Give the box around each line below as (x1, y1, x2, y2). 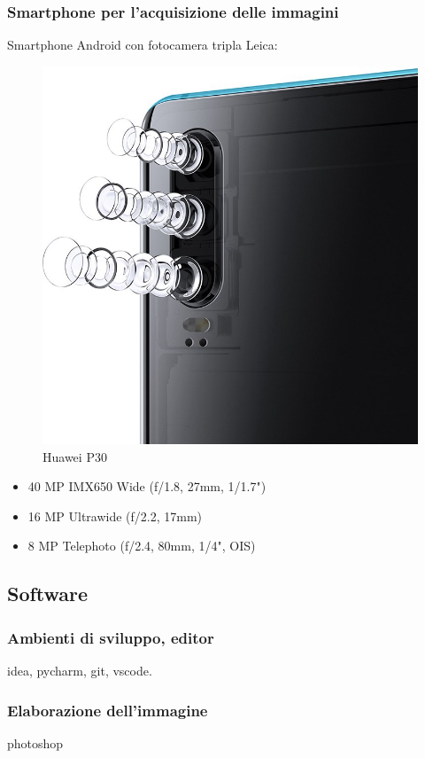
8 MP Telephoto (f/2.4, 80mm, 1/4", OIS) (27, 536, 256, 555)
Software (7, 580, 89, 607)
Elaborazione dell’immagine (7, 699, 208, 721)
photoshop (7, 733, 64, 752)
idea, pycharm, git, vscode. (7, 661, 152, 680)
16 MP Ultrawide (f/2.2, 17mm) (27, 506, 203, 525)
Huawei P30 (42, 447, 107, 465)
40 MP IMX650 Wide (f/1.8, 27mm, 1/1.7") (27, 477, 267, 496)
